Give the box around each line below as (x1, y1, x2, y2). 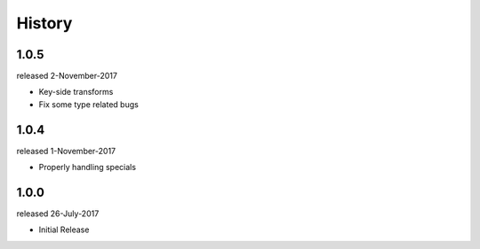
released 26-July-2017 (16, 208, 100, 219)
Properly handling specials (38, 162, 137, 173)
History (16, 13, 73, 33)
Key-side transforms (38, 87, 114, 97)
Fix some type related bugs (38, 98, 140, 110)
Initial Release (38, 224, 90, 235)
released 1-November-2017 (16, 145, 116, 156)
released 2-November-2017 (16, 71, 117, 82)
